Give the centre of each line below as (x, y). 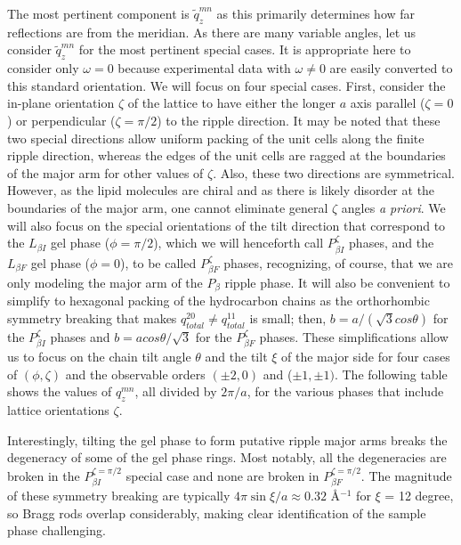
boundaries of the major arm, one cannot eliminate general (168, 207)
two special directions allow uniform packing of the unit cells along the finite (216, 138)
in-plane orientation (61, 103)
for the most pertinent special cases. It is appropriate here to (245, 49)
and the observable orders (135, 374)
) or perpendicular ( (61, 120)
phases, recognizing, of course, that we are (338, 262)
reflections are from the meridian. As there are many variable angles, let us (212, 32)
